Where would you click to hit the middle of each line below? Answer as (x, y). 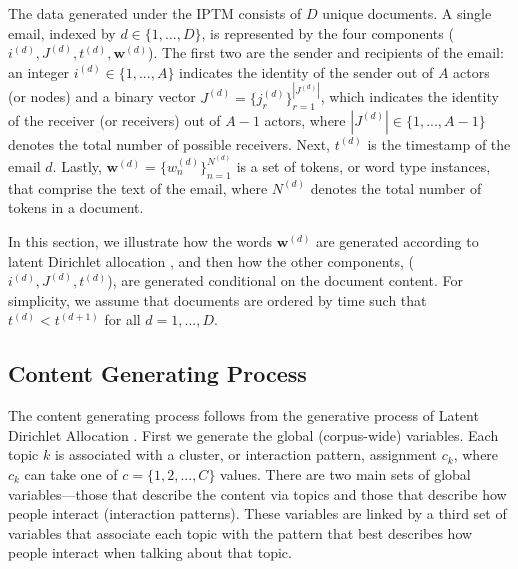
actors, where (305, 119)
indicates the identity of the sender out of (306, 71)
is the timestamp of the (439, 143)
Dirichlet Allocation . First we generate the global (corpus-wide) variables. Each (253, 434)
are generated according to (397, 241)
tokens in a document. (76, 207)
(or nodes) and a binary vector (102, 96)
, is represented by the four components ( (327, 32)
